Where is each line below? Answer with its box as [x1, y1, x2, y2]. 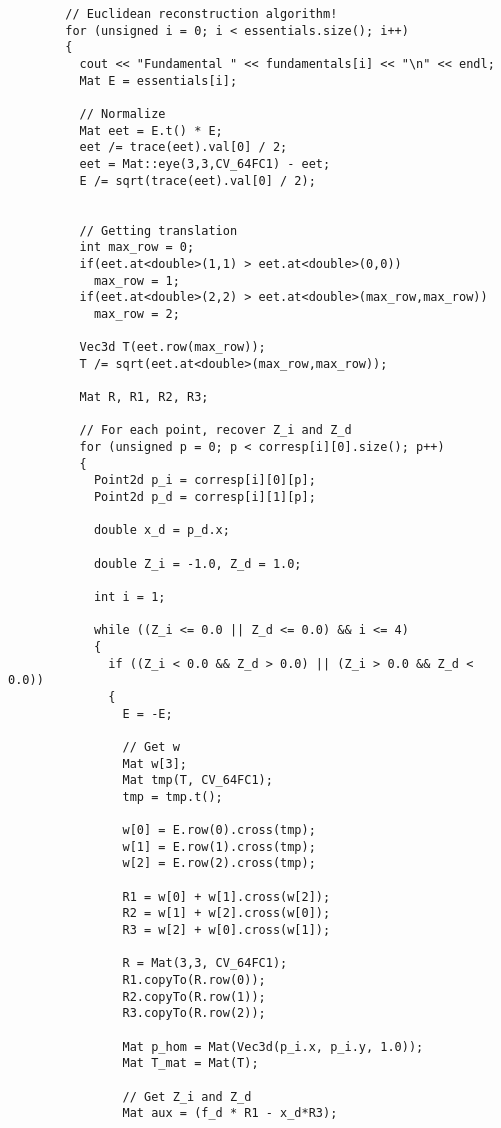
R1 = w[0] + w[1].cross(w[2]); [122, 889, 331, 904]
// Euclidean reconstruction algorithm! [65, 7, 338, 21]
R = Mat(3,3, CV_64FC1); [122, 956, 288, 971]
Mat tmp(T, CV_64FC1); [122, 773, 273, 788]
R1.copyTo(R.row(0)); [122, 973, 266, 988]
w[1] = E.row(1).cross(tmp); [122, 839, 316, 854]
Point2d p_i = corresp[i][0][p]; [93, 473, 316, 488]
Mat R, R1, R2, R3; [79, 390, 209, 405]
